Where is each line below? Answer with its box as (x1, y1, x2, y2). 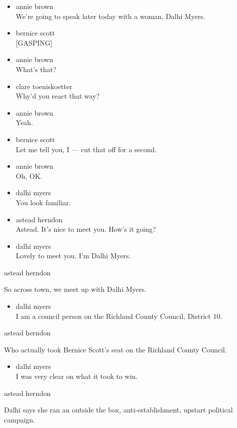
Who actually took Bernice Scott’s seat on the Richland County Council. (4, 344, 227, 354)
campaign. (4, 414, 35, 424)
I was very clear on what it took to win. (15, 371, 138, 381)
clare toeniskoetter (15, 81, 72, 91)
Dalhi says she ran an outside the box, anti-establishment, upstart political (4, 404, 233, 415)
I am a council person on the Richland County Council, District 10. (15, 310, 223, 321)
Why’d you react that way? (15, 91, 100, 101)
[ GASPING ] (15, 37, 52, 48)
